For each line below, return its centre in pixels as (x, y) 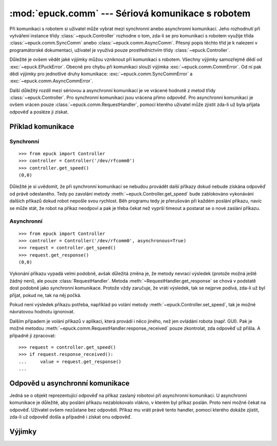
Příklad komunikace (42, 126)
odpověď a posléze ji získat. (39, 112)
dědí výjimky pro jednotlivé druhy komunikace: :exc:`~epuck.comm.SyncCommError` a (101, 74)
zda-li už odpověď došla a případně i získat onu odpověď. (71, 417)
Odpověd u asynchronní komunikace (70, 383)
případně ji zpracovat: (33, 335)
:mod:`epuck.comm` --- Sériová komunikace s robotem (130, 13)
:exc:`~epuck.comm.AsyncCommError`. (51, 81)
